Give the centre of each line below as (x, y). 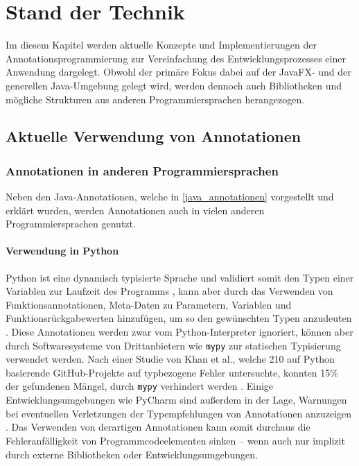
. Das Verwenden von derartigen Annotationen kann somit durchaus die (158, 427)
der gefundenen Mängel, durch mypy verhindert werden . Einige (140, 386)
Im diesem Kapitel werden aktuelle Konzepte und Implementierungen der (161, 45)
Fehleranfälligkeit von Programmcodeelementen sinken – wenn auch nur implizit (175, 440)
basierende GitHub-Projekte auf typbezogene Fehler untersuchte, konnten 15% (172, 372)
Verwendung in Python (62, 251)
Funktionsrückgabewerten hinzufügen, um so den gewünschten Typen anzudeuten (179, 318)
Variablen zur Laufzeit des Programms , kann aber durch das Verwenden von (169, 291)
